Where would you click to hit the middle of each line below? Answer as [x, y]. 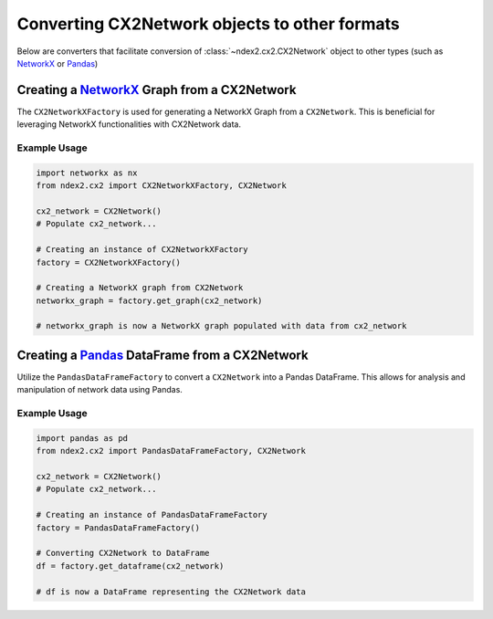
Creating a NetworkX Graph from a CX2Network [157, 90]
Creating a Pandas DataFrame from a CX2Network [163, 355]
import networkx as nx [87, 173]
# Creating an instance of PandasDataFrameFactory [152, 515]
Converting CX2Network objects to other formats [209, 24]
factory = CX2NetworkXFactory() [109, 262]
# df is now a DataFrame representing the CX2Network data [171, 592]
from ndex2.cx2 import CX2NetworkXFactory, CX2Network [161, 186]
